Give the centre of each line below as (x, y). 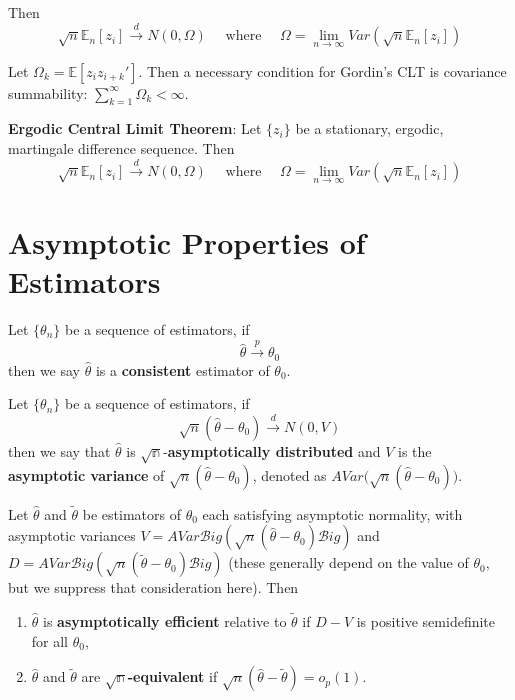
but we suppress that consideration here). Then (153, 587)
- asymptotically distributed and (272, 450)
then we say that (59, 450)
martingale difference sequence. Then (121, 148)
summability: (48, 92)
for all (50, 640)
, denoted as (289, 474)
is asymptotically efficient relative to (165, 621)
